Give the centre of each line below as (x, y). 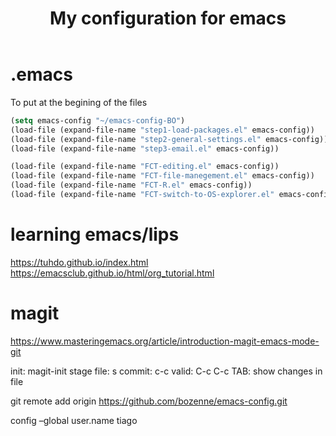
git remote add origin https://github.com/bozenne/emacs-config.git (149, 401)
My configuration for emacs (168, 18)
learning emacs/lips (95, 234)
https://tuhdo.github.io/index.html (79, 262)
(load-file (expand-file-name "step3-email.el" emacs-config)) (145, 148)
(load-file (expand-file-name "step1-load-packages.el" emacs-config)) (162, 130)
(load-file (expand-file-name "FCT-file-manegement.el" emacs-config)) (162, 176)
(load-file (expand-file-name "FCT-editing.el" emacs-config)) (145, 167)
